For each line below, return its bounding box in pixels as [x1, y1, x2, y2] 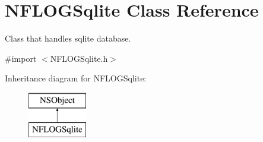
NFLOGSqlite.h [50, 52, 108, 64]
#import [5, 52, 37, 64]
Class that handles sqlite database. [5, 32, 131, 45]
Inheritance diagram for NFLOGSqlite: [5, 72, 147, 84]
